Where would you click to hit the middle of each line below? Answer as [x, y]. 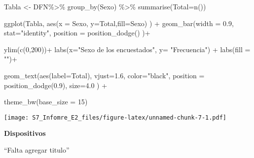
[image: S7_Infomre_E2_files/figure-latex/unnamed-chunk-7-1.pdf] [115, 117]
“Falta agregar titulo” [37, 150]
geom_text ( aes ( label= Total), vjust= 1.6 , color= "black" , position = [104, 75]
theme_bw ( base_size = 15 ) [46, 102]
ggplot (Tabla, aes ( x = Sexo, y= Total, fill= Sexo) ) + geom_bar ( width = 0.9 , [119, 23]
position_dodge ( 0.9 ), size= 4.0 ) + [56, 85]
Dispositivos [25, 133]
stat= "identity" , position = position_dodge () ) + [77, 33]
